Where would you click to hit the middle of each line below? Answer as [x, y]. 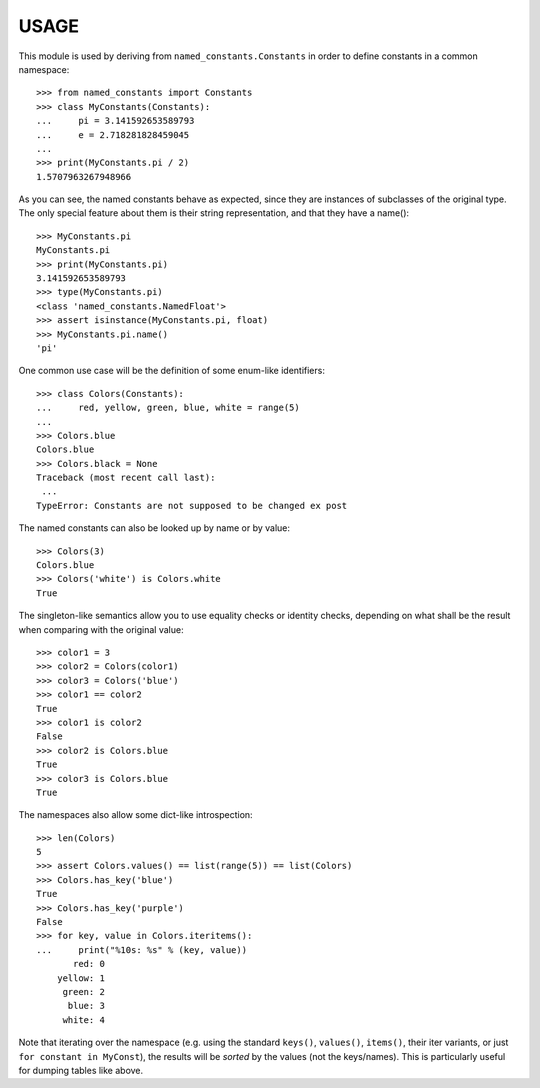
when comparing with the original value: [101, 629]
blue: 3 [86, 1006]
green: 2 [83, 991]
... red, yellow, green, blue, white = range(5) [168, 408]
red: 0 [89, 964]
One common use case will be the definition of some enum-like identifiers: [171, 371]
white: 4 [83, 1019]
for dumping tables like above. [81, 1070]
